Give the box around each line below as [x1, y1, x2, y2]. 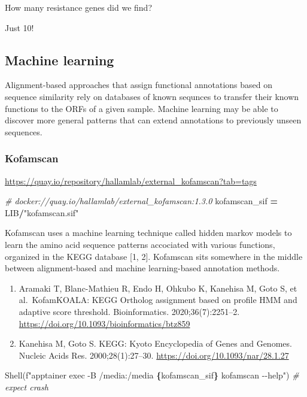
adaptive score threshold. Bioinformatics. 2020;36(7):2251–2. [19, 305, 240, 317]
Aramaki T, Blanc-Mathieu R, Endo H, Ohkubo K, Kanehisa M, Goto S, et [19, 281, 297, 294]
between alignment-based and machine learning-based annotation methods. [5, 262, 280, 274]
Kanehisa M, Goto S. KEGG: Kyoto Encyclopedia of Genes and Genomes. [19, 337, 292, 350]
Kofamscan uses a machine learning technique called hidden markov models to [5, 226, 292, 239]
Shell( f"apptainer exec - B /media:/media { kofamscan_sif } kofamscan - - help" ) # [5, 369, 299, 381]
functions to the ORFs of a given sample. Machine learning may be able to [5, 102, 278, 114]
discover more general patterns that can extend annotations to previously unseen [5, 114, 302, 126]
